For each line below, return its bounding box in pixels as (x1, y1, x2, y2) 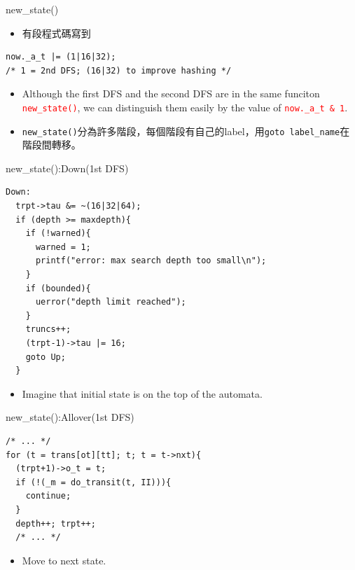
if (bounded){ (25, 283, 91, 293)
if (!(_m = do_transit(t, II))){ (15, 477, 172, 487)
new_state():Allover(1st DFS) (6, 410, 134, 424)
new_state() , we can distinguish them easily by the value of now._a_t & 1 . (22, 99, 348, 114)
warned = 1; (35, 242, 91, 252)
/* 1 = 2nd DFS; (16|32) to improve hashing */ (6, 65, 232, 76)
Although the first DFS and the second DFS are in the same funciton (22, 86, 320, 101)
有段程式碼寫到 (22, 25, 91, 40)
